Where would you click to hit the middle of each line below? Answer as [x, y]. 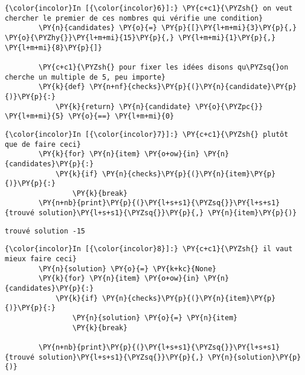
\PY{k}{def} [62, 87]
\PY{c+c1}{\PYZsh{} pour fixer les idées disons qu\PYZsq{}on [163, 67]
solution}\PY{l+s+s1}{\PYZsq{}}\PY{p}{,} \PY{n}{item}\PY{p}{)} [168, 213]
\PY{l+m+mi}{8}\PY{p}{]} [53, 47]
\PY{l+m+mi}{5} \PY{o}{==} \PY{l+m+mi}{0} [90, 116]
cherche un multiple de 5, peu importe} [85, 77]
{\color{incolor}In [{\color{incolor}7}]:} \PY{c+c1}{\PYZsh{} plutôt [147, 134]
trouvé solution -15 [45, 231]
